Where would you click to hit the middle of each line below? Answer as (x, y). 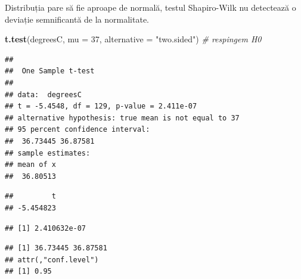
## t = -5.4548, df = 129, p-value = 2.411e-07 (101, 106)
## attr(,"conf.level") (52, 260)
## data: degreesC (43, 94)
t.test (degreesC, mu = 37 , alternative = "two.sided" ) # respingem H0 (133, 39)
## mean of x (30, 165)
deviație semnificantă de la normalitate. (77, 19)
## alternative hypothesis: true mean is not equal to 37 (122, 118)
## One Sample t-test (50, 71)
